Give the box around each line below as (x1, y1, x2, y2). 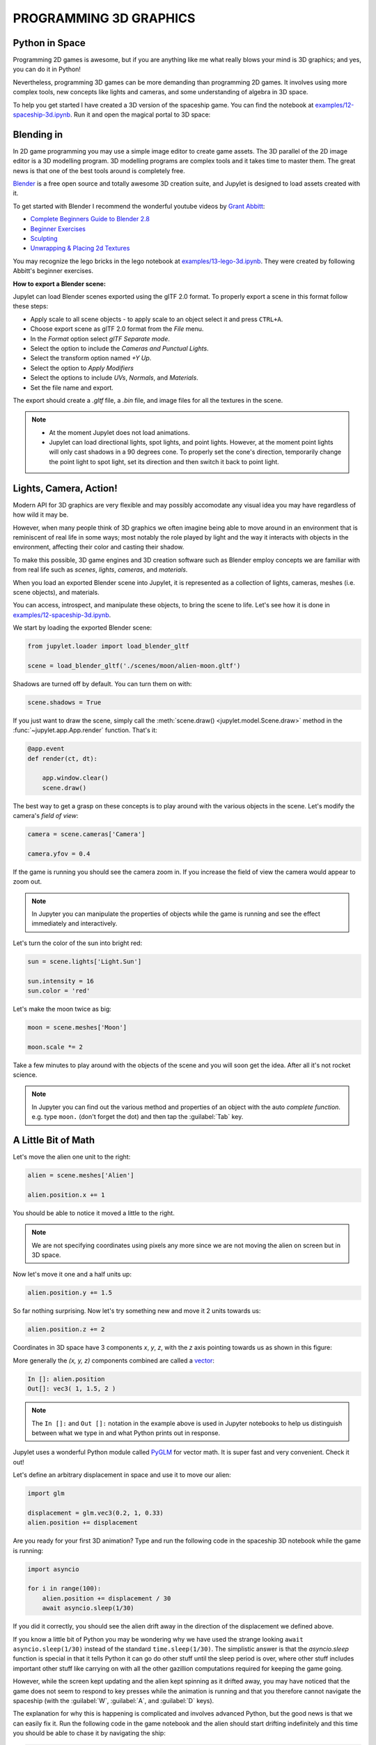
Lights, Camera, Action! (13, 482, 118, 494)
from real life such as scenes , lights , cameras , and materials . (13, 565, 188, 574)
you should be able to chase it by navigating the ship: (13, 1729, 166, 1737)
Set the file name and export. (30, 383, 114, 392)
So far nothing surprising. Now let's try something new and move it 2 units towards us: (13, 1307, 261, 1315)
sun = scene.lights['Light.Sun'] (27, 957, 142, 965)
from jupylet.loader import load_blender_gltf (27, 642, 189, 651)
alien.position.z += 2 (27, 1326, 105, 1333)
